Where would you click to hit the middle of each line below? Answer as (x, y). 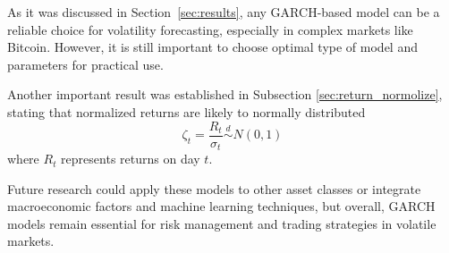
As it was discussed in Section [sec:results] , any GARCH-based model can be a (224, 12)
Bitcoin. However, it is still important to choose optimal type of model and (212, 47)
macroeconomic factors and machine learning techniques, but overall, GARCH (221, 206)
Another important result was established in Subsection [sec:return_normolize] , (225, 94)
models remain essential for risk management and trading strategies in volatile (222, 223)
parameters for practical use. (85, 64)
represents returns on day (131, 159)
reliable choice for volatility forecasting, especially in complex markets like (210, 29)
